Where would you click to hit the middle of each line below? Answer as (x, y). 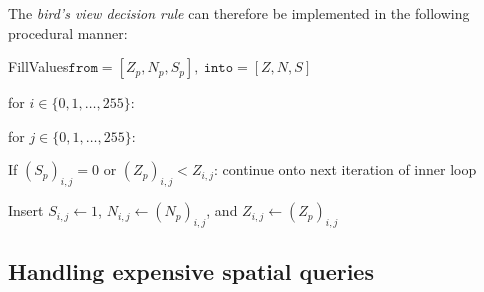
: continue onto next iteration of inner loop (345, 169)
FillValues (38, 66)
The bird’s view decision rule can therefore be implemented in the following (239, 13)
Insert (26, 210)
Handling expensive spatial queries (191, 271)
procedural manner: (68, 32)
